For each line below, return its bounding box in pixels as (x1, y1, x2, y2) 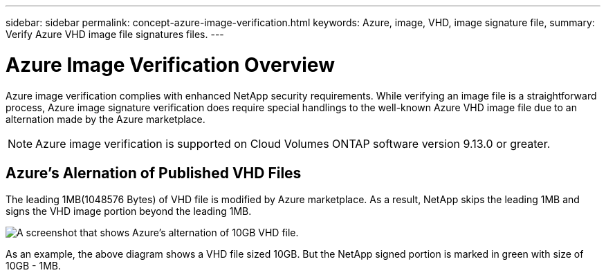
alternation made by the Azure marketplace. (6, 113, 205, 125)
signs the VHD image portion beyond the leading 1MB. (6, 205, 252, 218)
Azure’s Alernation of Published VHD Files (6, 164, 302, 182)
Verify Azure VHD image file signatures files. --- (6, 28, 224, 40)
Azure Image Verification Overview (6, 53, 335, 77)
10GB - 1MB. (6, 260, 61, 272)
